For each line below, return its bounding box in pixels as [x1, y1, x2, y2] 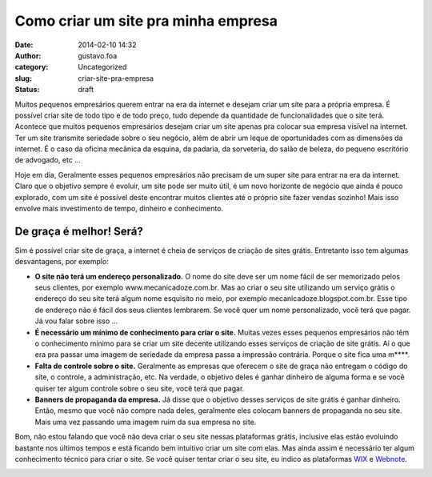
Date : [14, 40, 34, 50]
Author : [14, 50, 42, 60]
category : [14, 62, 49, 72]
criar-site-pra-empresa [78, 73, 154, 83]
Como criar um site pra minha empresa [14, 12, 278, 30]
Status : [14, 85, 40, 94]
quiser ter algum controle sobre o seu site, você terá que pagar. [34, 383, 245, 393]
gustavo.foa [78, 50, 118, 60]
